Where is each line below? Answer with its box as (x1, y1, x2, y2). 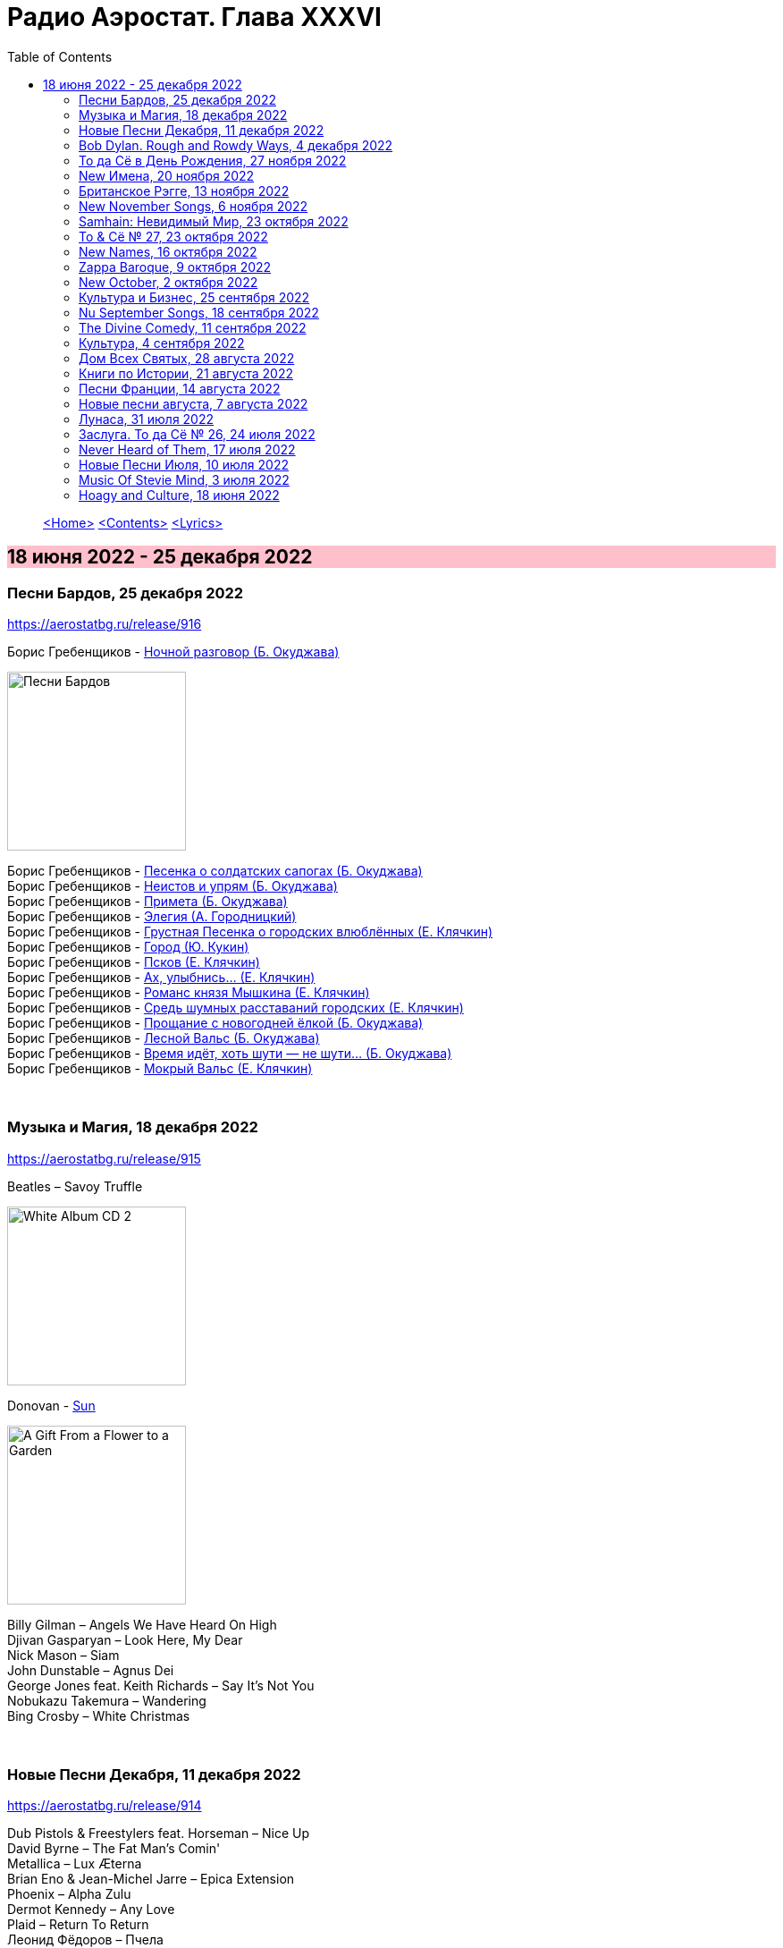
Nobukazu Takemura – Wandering (7, 1692, 206, 1708)
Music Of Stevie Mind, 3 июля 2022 (79, 471, 290, 487)
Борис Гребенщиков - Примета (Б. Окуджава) (7, 893, 288, 909)
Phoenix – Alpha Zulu (7, 1886, 131, 1902)
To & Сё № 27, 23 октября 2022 (79, 228, 268, 244)
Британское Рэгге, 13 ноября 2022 (79, 182, 290, 199)
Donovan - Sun (7, 1397, 96, 1413)
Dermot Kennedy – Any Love (7, 1901, 175, 1918)
